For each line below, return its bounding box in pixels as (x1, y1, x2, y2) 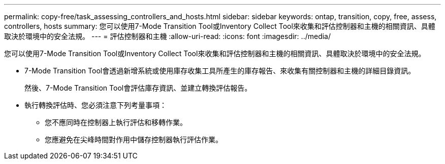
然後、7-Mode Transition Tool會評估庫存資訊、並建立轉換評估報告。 (24, 84, 252, 92)
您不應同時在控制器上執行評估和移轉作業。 (45, 118, 187, 127)
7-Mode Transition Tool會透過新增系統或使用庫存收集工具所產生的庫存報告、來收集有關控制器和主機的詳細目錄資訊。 (24, 66, 416, 75)
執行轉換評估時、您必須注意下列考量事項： (24, 101, 167, 109)
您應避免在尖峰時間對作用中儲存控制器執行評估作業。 (45, 135, 222, 144)
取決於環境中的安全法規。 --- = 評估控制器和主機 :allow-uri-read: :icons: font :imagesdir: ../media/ (4, 32, 331, 40)
